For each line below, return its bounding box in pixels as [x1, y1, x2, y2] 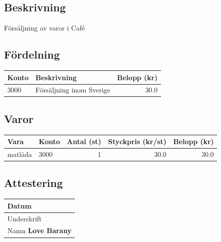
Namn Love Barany [7, 225, 72, 236]
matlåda [7, 149, 32, 159]
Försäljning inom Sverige [35, 85, 110, 95]
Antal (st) [66, 136, 101, 147]
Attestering [4, 175, 63, 190]
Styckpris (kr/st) [108, 136, 167, 147]
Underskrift [7, 213, 42, 223]
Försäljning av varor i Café [4, 23, 85, 33]
